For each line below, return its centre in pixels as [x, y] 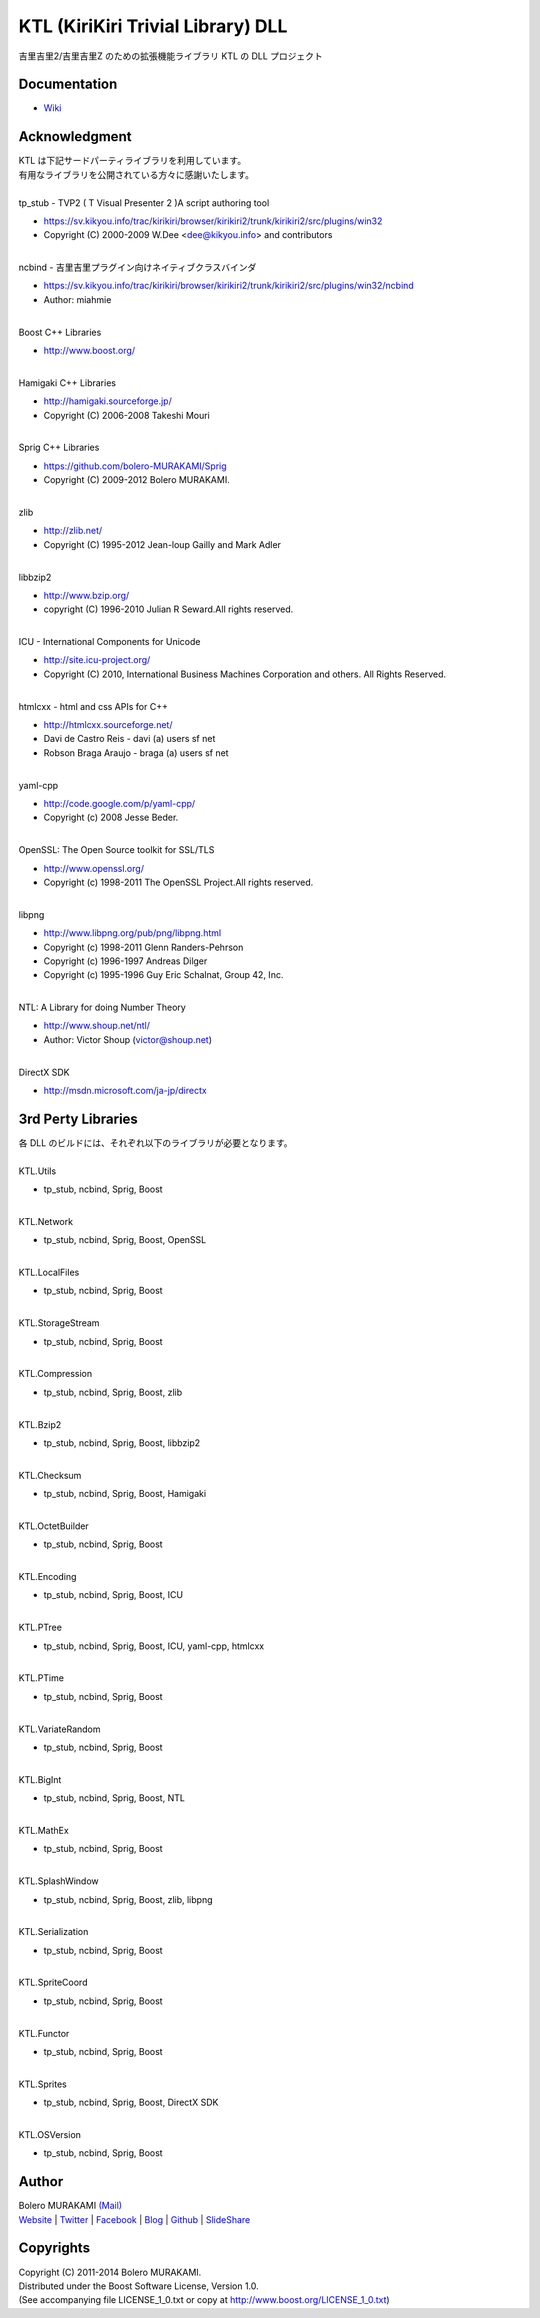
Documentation [68, 84]
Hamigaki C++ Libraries [67, 382]
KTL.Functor [44, 2033]
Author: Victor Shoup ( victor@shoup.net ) [128, 1039]
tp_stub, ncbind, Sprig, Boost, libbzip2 [122, 1442]
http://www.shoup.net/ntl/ [96, 1026]
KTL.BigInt [40, 1779]
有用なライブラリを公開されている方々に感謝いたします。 [136, 174]
